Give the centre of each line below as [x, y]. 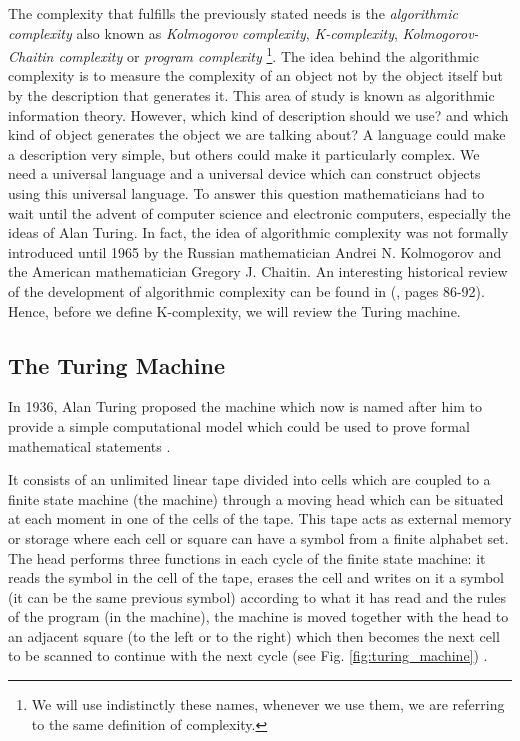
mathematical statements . [89, 445]
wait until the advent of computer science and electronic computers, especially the [259, 212]
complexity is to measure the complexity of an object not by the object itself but [255, 75]
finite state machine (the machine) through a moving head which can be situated [256, 498]
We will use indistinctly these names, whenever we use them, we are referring [268, 704]
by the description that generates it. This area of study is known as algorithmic [251, 95]
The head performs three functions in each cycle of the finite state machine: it [247, 557]
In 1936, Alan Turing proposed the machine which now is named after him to [245, 406]
